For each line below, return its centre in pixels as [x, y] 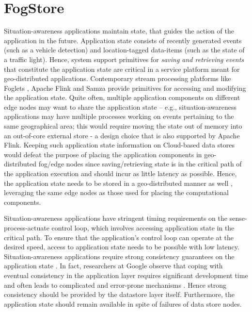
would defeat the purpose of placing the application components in [103, 154]
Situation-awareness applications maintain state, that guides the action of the [119, 31]
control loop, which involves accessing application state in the [143, 228]
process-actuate [27, 228]
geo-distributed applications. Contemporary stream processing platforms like [118, 78]
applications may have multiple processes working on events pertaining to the [119, 116]
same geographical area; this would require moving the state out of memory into [123, 126]
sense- [238, 218]
